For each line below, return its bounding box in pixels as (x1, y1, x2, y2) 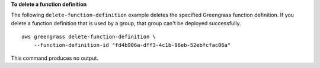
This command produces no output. (11, 55, 99, 62)
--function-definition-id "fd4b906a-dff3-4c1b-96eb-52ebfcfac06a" (33, 42, 231, 48)
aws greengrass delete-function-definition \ (21, 33, 156, 40)
